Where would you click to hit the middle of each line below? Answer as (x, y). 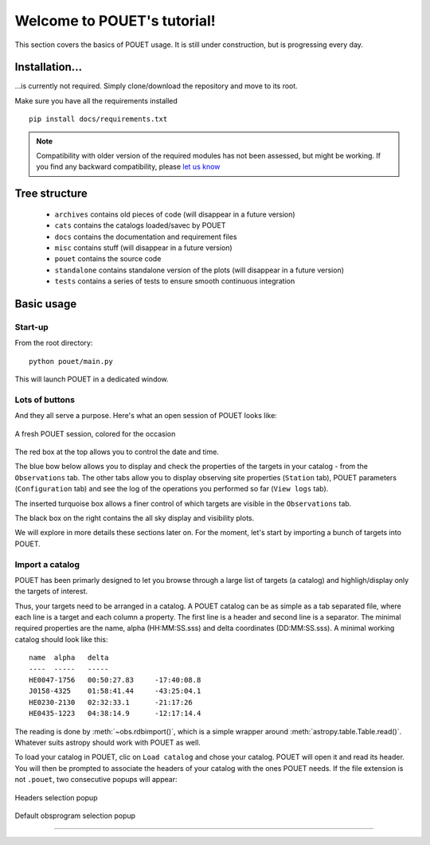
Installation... (49, 67)
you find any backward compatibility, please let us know (128, 166)
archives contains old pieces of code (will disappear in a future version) (175, 214)
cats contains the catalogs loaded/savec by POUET (140, 225)
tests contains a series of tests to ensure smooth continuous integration (175, 281)
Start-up (32, 327)
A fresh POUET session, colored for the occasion (95, 433)
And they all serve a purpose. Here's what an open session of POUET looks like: (146, 416)
